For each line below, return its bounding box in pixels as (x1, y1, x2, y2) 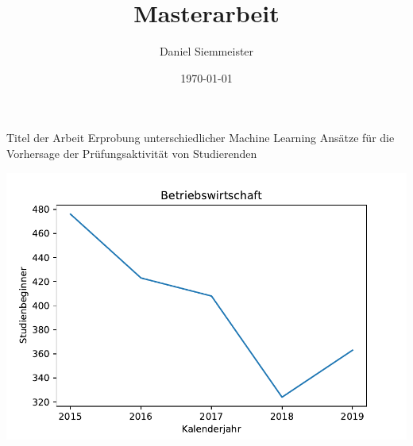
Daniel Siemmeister (159, 43, 254, 60)
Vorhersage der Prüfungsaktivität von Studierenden (6, 144, 257, 161)
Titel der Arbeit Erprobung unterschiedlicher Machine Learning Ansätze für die (6, 129, 395, 146)
